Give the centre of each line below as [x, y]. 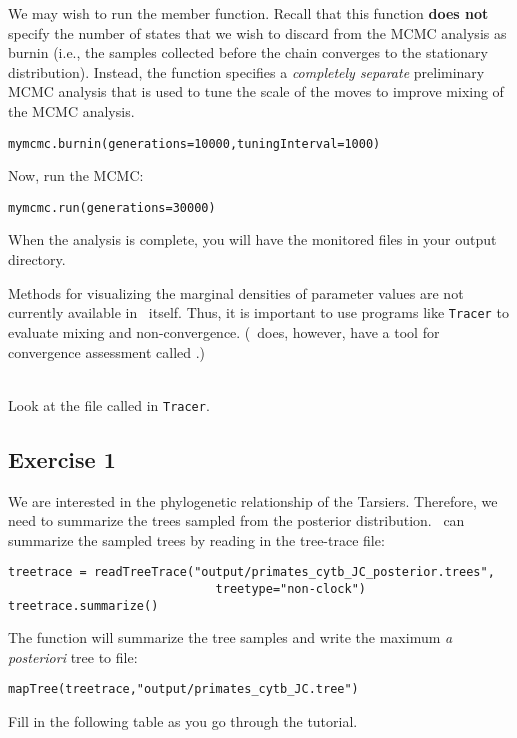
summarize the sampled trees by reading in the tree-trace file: [196, 539]
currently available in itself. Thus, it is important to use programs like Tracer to [258, 312]
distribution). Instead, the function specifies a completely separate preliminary [246, 71]
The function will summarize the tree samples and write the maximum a [230, 637]
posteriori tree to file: [73, 656]
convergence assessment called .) [107, 351]
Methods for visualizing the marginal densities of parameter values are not [236, 292]
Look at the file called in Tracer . [109, 404]
